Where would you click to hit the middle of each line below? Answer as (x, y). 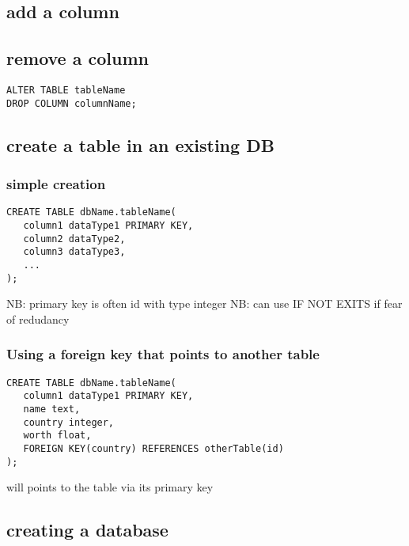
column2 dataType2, (74, 239)
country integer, (69, 422)
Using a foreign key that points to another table (163, 354)
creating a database (87, 530)
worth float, (57, 436)
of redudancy (38, 318)
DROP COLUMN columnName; (72, 103)
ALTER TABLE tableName (66, 90)
